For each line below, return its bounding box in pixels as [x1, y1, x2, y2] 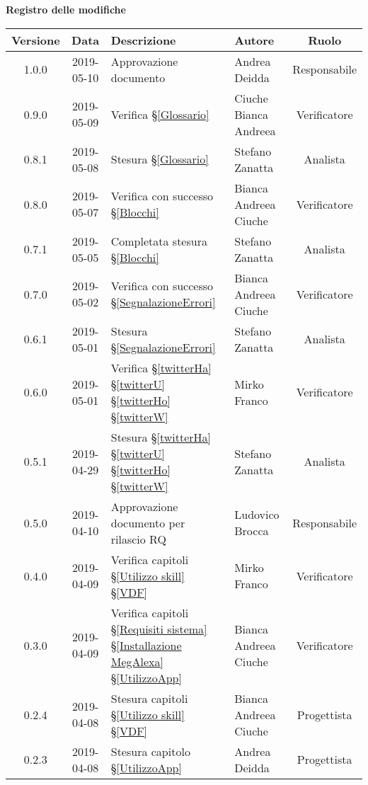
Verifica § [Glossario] [110, 105, 209, 122]
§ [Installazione [110, 636, 182, 653]
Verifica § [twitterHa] [110, 359, 212, 376]
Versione [11, 31, 60, 48]
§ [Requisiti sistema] [110, 620, 207, 637]
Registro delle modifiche [6, 2, 126, 16]
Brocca [234, 522, 269, 539]
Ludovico [234, 506, 280, 523]
